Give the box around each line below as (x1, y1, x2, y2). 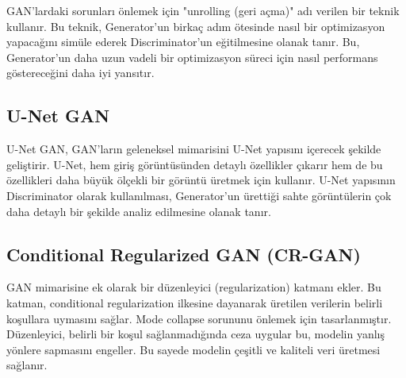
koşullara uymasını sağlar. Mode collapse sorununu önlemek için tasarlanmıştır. (6, 310, 392, 326)
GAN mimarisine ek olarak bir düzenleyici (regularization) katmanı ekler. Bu (6, 279, 381, 295)
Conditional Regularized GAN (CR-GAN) (6, 241, 361, 266)
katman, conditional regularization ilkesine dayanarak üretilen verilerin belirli (6, 294, 383, 310)
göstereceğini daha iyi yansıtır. (6, 64, 155, 81)
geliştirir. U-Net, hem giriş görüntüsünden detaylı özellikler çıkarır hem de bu (6, 156, 383, 172)
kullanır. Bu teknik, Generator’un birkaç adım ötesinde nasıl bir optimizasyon (6, 17, 385, 34)
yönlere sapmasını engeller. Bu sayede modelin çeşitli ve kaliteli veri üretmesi (6, 341, 381, 357)
